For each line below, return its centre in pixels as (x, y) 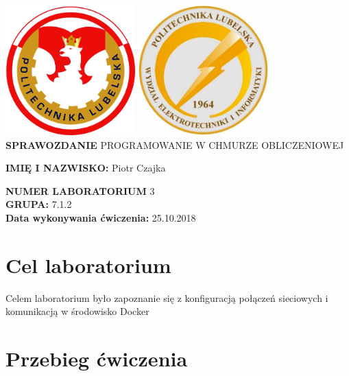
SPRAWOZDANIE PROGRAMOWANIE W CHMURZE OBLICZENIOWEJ (175, 144)
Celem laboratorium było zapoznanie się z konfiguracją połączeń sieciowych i (167, 297)
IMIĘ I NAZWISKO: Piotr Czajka (86, 168)
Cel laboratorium (88, 265)
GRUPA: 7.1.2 (39, 204)
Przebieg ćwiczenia (97, 359)
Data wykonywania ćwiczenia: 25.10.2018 (101, 217)
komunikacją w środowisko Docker (77, 311)
